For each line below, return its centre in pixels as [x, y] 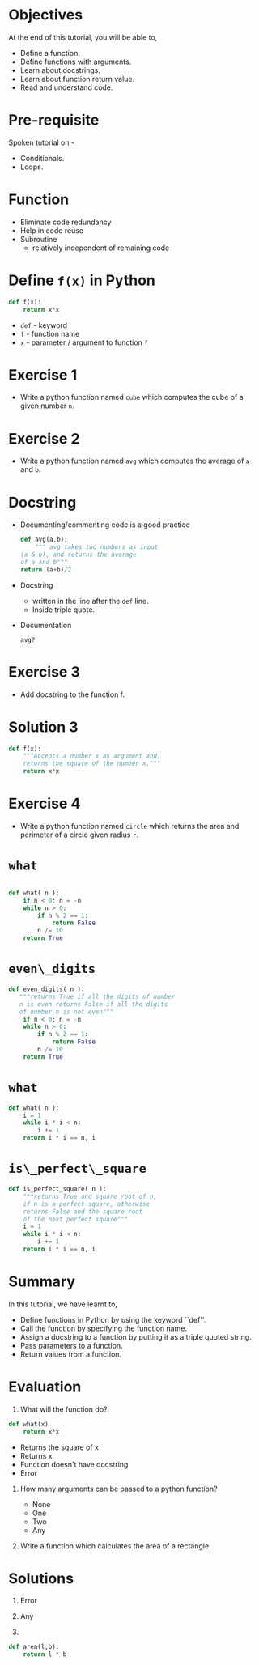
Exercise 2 [44, 438]
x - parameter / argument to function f [84, 342]
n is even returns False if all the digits [93, 1004]
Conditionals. [42, 158]
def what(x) [28, 1424]
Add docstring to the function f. [72, 694]
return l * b [45, 1654]
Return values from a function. [71, 1354]
